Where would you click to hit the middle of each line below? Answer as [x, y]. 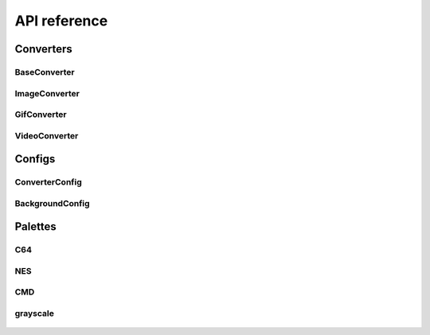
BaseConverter [45, 72]
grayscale [35, 314]
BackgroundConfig [53, 203]
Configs [35, 159]
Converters [44, 49]
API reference [61, 21]
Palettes [35, 227]
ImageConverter [47, 93]
